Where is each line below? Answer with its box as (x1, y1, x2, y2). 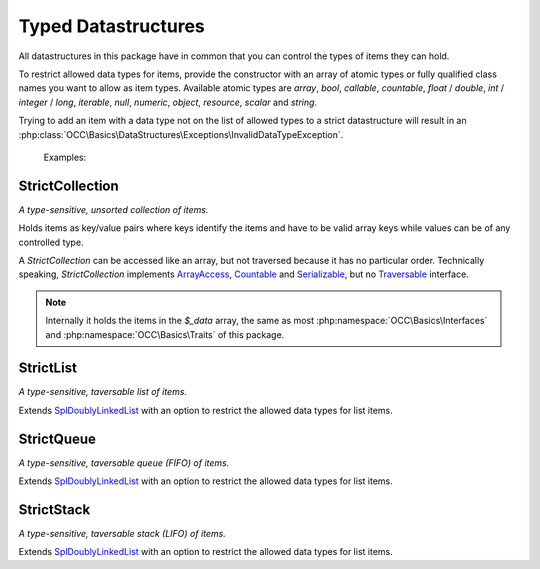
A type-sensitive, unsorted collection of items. (18, 203, 209, 215)
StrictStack (18, 501, 91, 518)
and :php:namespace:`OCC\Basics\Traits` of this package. (45, 328, 285, 340)
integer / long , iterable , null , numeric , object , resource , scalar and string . (18, 96, 318, 108)
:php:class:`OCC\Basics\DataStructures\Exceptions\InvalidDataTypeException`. (18, 128, 344, 140)
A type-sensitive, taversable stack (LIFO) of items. (18, 528, 227, 540)
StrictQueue (18, 430, 97, 447)
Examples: (43, 151, 87, 163)
